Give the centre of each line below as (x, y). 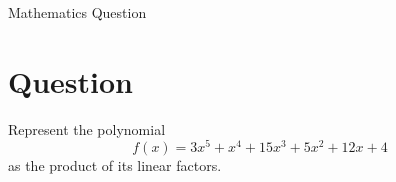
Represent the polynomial (87, 128)
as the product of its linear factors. (115, 165)
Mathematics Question (77, 12)
